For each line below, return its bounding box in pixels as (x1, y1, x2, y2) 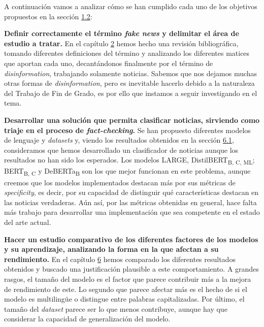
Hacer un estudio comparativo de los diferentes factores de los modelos (4, 234, 258, 244)
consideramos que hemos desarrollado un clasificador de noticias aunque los (4, 144, 239, 155)
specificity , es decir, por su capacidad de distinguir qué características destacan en (4, 187, 259, 198)
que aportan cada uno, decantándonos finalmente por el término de (4, 57, 213, 68)
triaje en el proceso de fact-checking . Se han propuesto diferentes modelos (4, 124, 251, 135)
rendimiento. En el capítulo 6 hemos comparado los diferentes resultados (4, 253, 236, 264)
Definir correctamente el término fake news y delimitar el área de (4, 28, 239, 39)
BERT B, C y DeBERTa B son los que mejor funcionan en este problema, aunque (4, 166, 251, 178)
